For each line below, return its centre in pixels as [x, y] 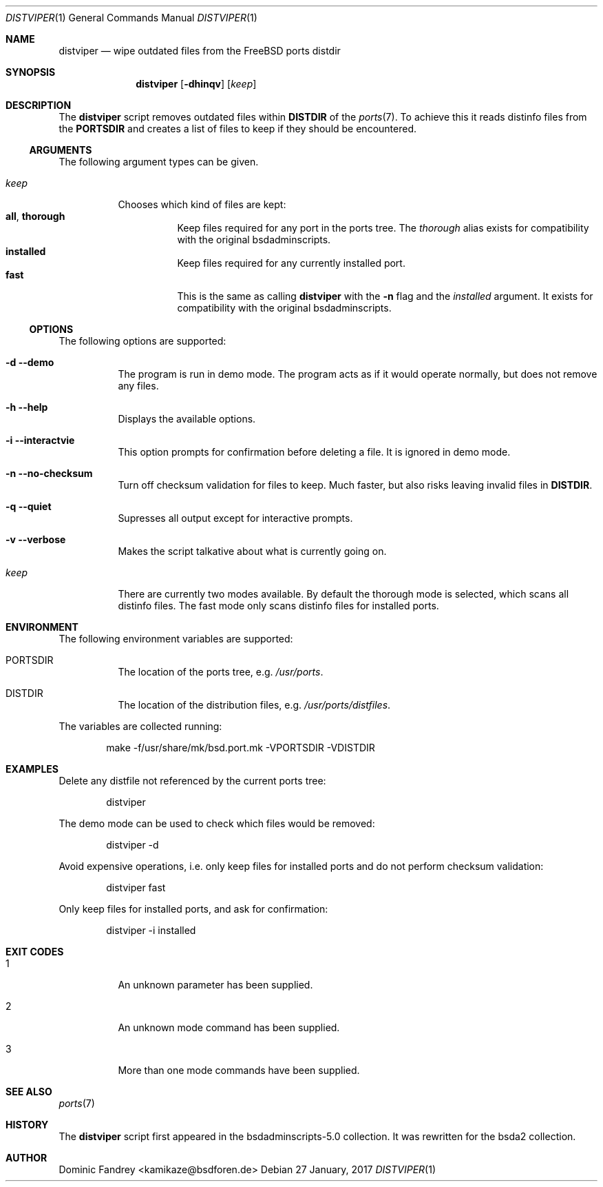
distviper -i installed [151, 930]
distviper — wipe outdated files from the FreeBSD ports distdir [200, 51]
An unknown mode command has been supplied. [229, 1027]
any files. [138, 386]
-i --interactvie [40, 440]
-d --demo [30, 362]
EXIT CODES [35, 952]
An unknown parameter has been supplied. [215, 985]
